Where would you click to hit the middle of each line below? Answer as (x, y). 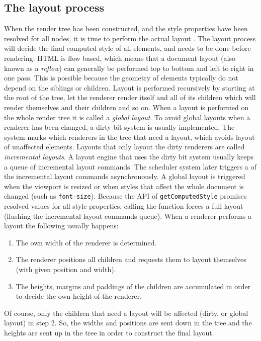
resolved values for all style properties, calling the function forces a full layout (124, 205)
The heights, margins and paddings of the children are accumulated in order (133, 286)
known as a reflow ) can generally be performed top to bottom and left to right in (129, 68)
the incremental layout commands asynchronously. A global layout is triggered (125, 176)
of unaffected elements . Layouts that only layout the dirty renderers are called (124, 147)
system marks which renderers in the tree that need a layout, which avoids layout (129, 137)
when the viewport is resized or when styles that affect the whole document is (124, 186)
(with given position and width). (66, 269)
